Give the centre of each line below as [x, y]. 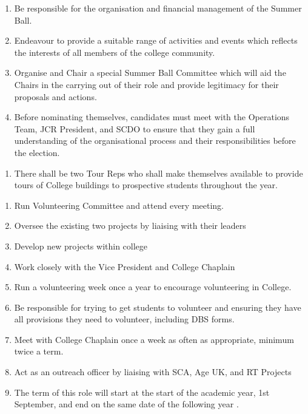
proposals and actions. [55, 96]
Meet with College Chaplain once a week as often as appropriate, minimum [154, 339]
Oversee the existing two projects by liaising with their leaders [130, 226]
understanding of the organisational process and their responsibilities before [155, 141]
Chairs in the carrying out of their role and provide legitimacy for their [146, 84]
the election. [37, 152]
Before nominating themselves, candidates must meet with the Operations [152, 117]
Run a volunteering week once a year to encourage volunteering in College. [153, 287]
